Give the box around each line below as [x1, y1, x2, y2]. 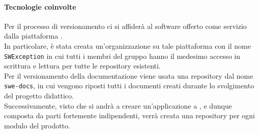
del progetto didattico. [4, 90, 74, 101]
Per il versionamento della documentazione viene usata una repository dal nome [4, 70, 253, 81]
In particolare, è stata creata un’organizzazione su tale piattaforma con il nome [4, 40, 251, 51]
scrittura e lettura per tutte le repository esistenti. [4, 60, 161, 71]
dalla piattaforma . [4, 30, 63, 41]
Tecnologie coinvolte [4, 1, 76, 12]
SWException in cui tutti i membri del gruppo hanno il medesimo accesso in [4, 50, 241, 61]
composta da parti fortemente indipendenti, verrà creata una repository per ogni [4, 110, 255, 121]
